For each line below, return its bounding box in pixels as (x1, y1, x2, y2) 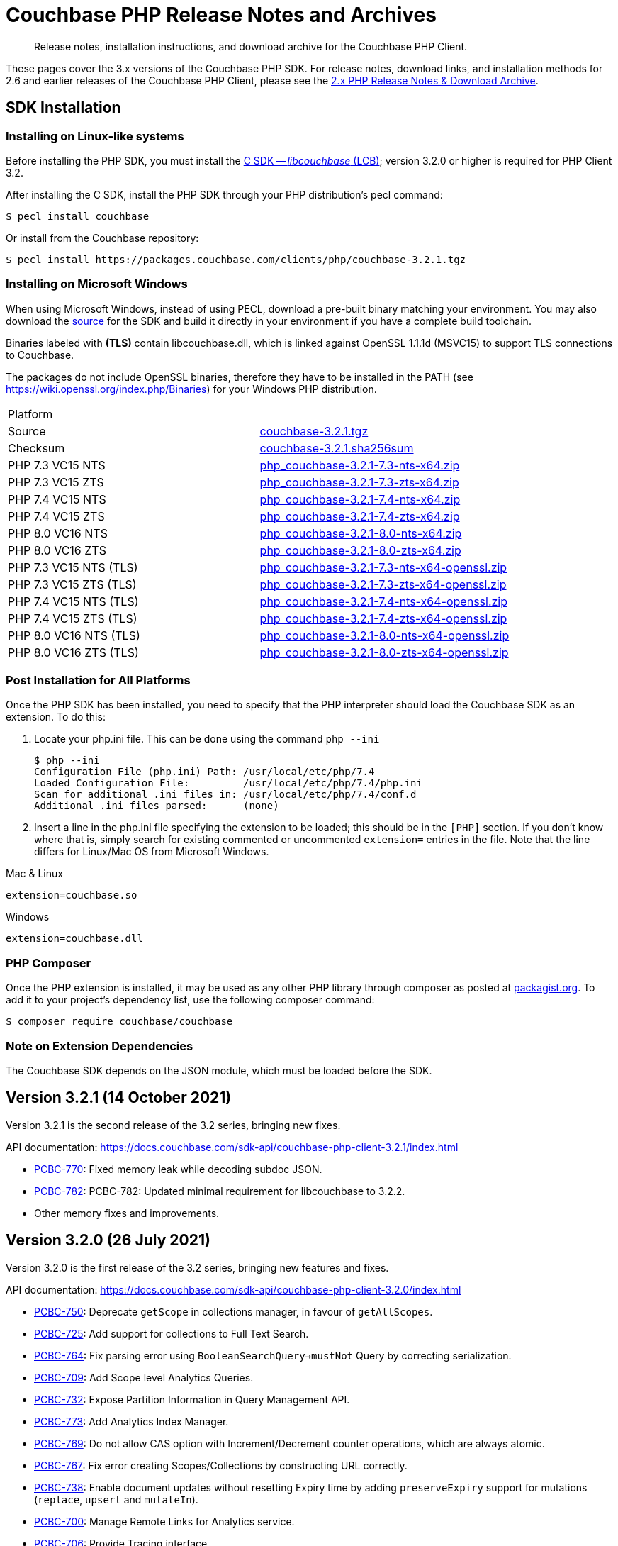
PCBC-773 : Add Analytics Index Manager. (34, 1415, 229, 1428)
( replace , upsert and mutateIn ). (34, 1493, 198, 1506)
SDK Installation (6, 99, 121, 117)
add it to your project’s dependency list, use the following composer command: (6, 994, 375, 1006)
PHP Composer (6, 955, 91, 970)
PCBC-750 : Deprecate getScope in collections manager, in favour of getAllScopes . (34, 1305, 433, 1318)
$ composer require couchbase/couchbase (6, 1016, 233, 1028)
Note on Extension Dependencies (6, 1038, 193, 1053)
